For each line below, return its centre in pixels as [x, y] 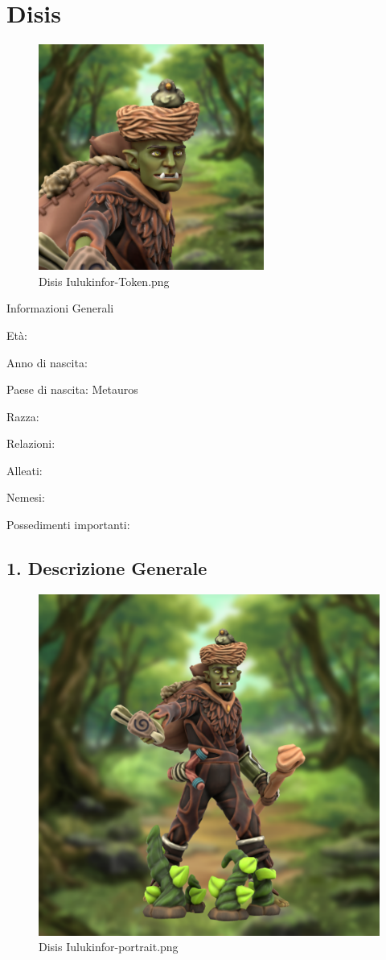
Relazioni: [31, 443]
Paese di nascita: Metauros [72, 389]
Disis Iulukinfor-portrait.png [109, 947]
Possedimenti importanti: [68, 525]
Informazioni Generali [60, 308]
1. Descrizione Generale [107, 568]
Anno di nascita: [47, 362]
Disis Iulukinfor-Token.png [104, 281]
